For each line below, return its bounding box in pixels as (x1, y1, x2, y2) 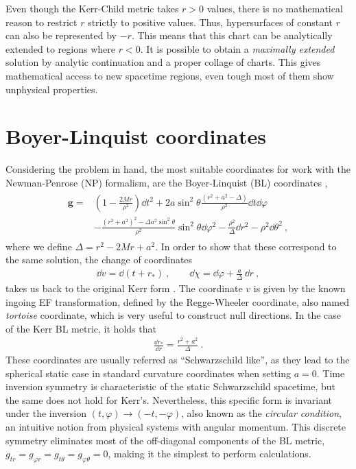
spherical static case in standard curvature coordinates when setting (5, 365, 291, 380)
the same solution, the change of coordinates (5, 252, 193, 267)
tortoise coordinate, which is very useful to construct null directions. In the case (5, 308, 342, 322)
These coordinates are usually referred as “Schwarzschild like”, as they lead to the (5, 352, 350, 367)
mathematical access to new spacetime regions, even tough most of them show (5, 68, 334, 82)
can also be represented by (5, 28, 117, 43)
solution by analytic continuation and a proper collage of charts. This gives (5, 55, 321, 69)
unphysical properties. (5, 82, 98, 96)
